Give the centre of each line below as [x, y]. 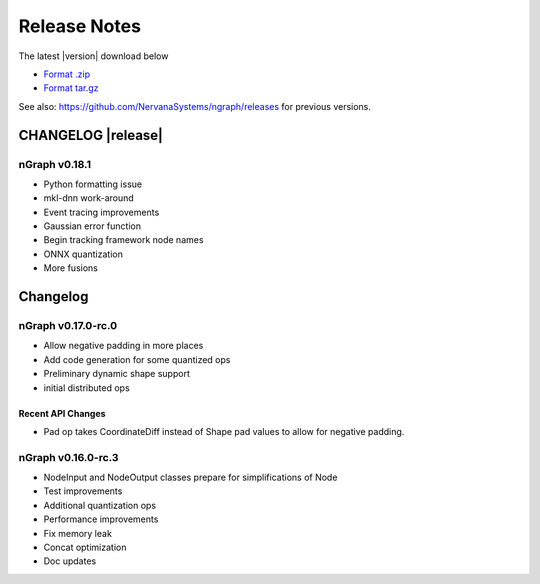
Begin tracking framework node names [123, 240]
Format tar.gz [71, 88]
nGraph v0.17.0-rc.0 [68, 325]
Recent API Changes [62, 413]
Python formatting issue [93, 184]
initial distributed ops [86, 387]
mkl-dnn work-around [88, 198]
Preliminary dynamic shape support [116, 374]
